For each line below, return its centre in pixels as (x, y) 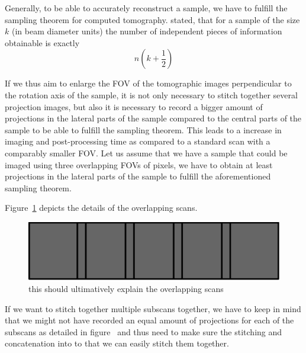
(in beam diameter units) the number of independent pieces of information (147, 31)
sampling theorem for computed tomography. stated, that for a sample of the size (152, 19)
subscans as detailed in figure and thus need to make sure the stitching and (144, 331)
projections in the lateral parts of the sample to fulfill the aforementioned (138, 176)
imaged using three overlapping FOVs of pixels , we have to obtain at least (139, 164)
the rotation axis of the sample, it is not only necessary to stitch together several (151, 94)
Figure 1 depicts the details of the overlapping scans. (101, 208)
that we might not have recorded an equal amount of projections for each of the (149, 320)
